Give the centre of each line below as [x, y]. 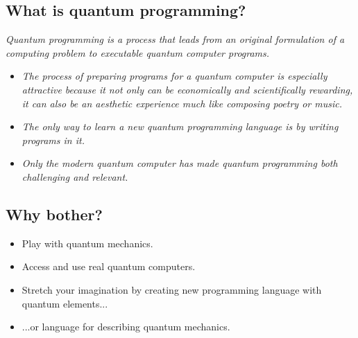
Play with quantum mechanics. [87, 243]
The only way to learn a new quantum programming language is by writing [180, 126]
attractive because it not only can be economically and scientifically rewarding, [187, 89]
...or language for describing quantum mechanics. [126, 327]
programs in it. [53, 140]
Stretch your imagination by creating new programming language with [172, 289]
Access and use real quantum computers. [109, 266]
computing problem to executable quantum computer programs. [138, 52]
